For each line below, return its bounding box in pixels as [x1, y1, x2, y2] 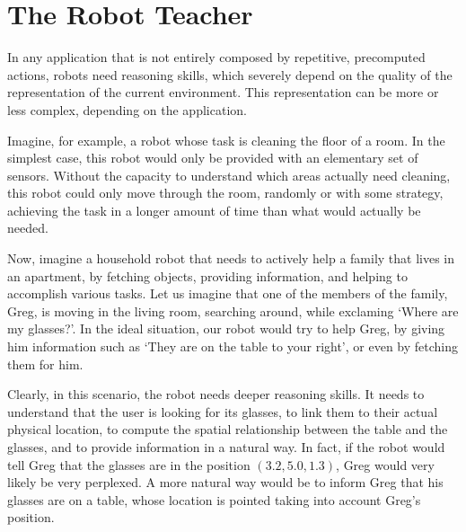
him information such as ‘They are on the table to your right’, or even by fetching [7, 337, 459, 356]
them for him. [7, 354, 84, 373]
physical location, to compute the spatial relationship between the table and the [7, 420, 448, 439]
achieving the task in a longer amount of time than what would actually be [7, 200, 421, 219]
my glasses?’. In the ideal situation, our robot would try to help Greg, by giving [7, 319, 445, 338]
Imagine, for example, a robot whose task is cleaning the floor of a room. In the [7, 130, 445, 149]
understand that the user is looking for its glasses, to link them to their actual [7, 402, 438, 421]
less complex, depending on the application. [7, 100, 247, 119]
